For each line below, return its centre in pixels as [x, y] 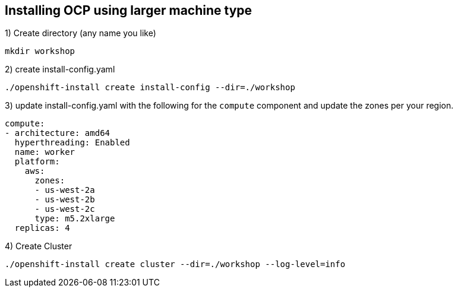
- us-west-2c [65, 209]
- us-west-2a [65, 190]
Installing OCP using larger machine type [129, 10]
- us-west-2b [65, 200]
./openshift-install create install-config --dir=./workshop [150, 88]
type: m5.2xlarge [75, 219]
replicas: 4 [42, 228]
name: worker [45, 152]
